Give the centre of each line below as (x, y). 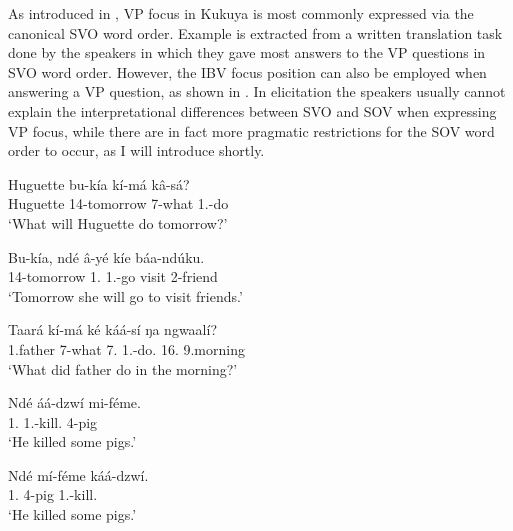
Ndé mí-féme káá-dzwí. (78, 474)
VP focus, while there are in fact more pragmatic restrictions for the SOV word (251, 130)
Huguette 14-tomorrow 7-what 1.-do (118, 203)
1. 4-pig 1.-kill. (53, 494)
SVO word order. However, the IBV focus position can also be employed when (247, 71)
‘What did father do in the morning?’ (123, 368)
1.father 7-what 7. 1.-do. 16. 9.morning (126, 348)
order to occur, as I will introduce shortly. (136, 150)
